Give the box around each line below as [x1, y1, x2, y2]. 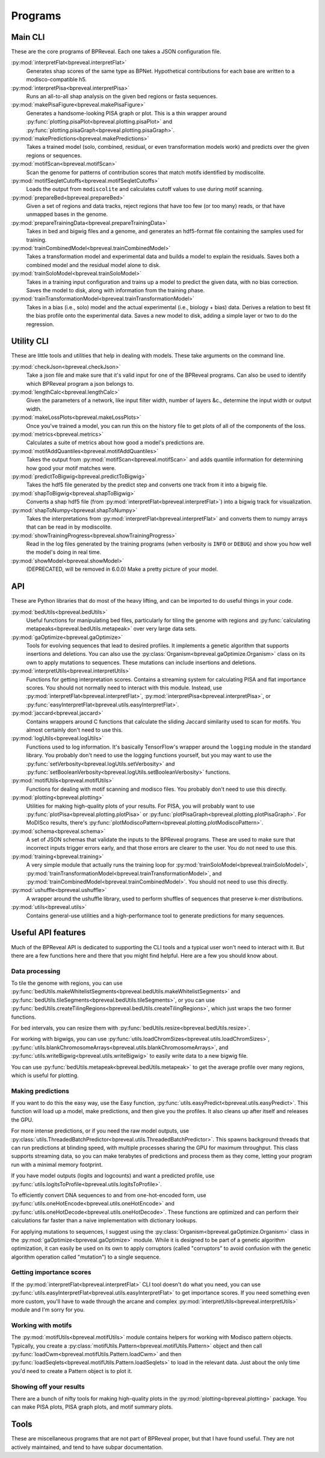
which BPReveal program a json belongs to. [26, 380, 134, 387]
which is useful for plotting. [11, 1072, 79, 1079]
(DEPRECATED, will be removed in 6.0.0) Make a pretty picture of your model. [26, 565, 218, 573]
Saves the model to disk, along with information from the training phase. [26, 287, 205, 294]
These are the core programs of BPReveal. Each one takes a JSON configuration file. [11, 48, 221, 55]
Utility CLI [11, 336, 49, 347]
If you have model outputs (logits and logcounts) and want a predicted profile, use [11, 1172, 215, 1180]
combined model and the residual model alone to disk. [26, 261, 161, 268]
